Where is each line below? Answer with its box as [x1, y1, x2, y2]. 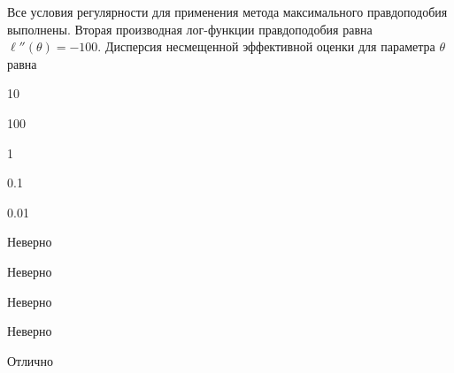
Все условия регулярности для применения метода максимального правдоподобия [7, 3, 448, 20]
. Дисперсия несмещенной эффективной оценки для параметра [97, 37, 435, 56]
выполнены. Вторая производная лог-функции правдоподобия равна [7, 19, 373, 38]
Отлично [7, 351, 53, 369]
